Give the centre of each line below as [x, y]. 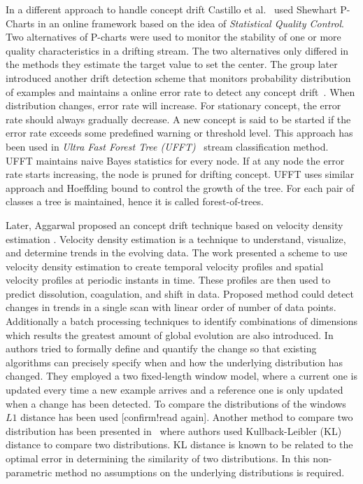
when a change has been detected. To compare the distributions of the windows [176, 403]
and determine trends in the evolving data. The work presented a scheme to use [177, 253]
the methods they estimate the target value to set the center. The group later [172, 64]
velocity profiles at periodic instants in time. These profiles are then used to [168, 280]
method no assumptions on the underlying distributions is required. [200, 472]
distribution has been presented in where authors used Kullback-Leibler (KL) [174, 430]
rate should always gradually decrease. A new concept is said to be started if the [178, 119]
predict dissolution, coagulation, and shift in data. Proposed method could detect [180, 293]
